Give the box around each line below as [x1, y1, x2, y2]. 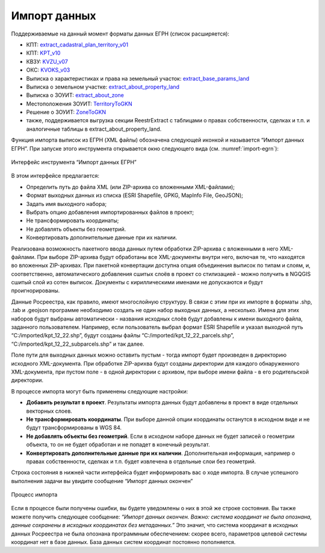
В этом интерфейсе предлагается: [11, 172, 99, 180]
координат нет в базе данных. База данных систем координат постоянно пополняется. [11, 539, 236, 546]
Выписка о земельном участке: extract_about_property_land [26, 83, 180, 90]
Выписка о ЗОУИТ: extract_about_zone [26, 92, 125, 99]
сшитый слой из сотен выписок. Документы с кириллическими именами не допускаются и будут [11, 279, 263, 286]
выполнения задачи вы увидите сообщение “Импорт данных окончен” [11, 477, 193, 484]
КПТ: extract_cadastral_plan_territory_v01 [26, 41, 129, 48]
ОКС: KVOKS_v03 [26, 66, 70, 73]
